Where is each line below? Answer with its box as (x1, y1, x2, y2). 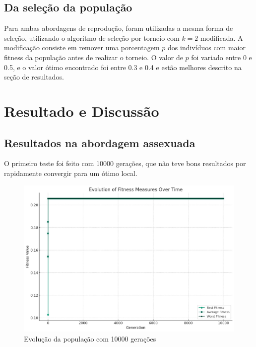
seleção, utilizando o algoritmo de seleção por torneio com (4, 32, 180, 43)
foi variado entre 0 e (191, 52, 252, 62)
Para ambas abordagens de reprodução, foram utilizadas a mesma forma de (4, 23, 233, 33)
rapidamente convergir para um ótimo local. (4, 168, 137, 178)
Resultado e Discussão (4, 100, 159, 121)
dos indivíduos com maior (168, 42, 246, 53)
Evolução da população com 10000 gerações (24, 333, 156, 344)
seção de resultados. (4, 72, 64, 82)
